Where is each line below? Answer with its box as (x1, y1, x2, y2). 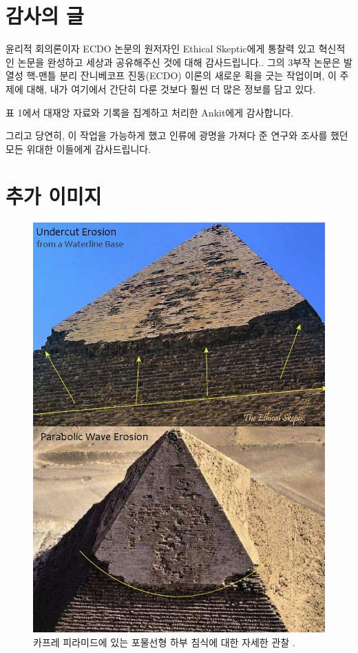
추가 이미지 (6, 182, 102, 210)
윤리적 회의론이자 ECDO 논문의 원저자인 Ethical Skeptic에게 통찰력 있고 (6, 41, 315, 56)
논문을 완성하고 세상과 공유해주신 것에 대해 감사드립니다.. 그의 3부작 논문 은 (17, 54, 341, 69)
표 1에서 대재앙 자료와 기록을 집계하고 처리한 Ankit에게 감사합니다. (6, 105, 294, 119)
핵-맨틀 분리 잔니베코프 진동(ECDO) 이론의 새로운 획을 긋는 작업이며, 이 (26, 68, 337, 83)
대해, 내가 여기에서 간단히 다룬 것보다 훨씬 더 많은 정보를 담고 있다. (26, 81, 316, 96)
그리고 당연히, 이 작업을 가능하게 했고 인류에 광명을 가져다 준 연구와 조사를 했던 (6, 128, 348, 143)
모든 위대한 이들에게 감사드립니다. (6, 141, 151, 156)
